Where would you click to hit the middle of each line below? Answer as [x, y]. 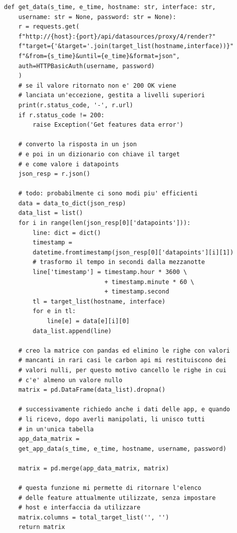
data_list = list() [51, 213]
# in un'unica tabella [56, 429]
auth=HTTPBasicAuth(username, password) [86, 66]
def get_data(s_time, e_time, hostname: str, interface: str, [110, 7]
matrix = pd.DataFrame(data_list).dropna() [92, 390]
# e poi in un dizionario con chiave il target [99, 154]
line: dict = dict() [67, 233]
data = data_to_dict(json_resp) [72, 203]
